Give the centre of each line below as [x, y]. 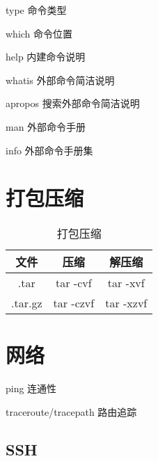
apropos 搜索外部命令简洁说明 [73, 103]
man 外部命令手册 [46, 126]
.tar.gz [27, 303]
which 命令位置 [39, 33]
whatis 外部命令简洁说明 [60, 80]
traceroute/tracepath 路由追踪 [71, 412]
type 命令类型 [36, 10]
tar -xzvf [126, 303]
